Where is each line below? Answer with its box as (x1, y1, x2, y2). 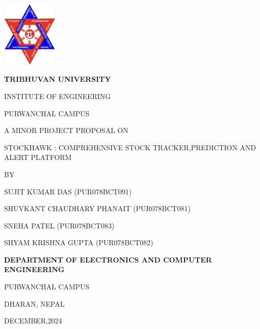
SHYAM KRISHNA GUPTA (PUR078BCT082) (4, 237, 154, 248)
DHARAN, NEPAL (4, 298, 65, 309)
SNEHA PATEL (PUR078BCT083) (4, 220, 115, 231)
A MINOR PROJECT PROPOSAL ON (4, 125, 129, 136)
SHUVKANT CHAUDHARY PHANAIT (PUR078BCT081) (4, 203, 191, 214)
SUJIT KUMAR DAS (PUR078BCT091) (4, 186, 132, 196)
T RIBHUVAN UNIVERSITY (4, 74, 111, 84)
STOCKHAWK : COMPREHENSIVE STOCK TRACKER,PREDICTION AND (4, 142, 256, 152)
